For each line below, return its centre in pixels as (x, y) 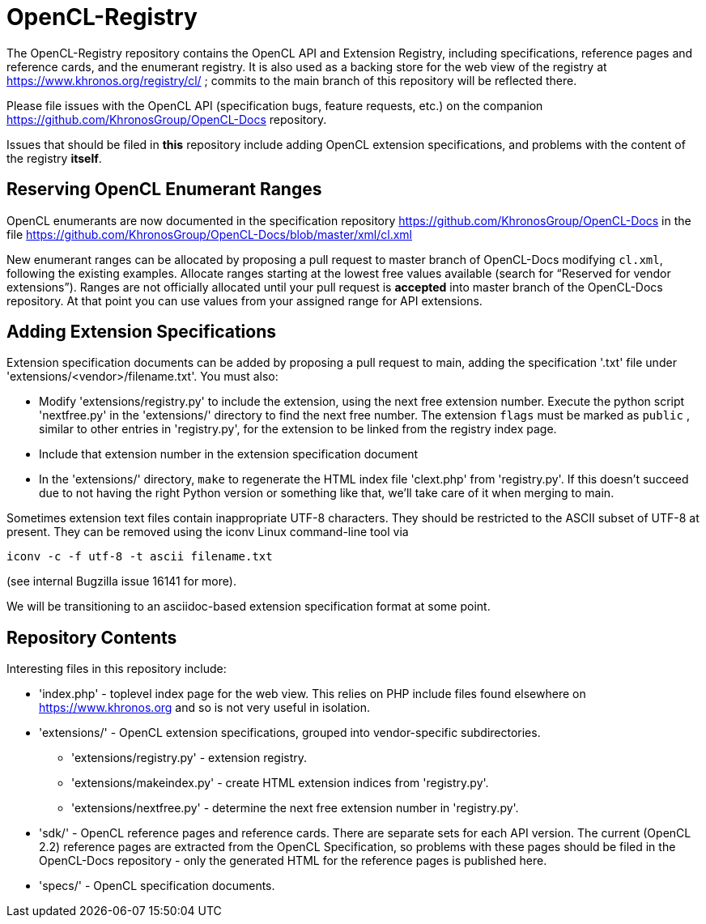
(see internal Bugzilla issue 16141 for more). (121, 581)
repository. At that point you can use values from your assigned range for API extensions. (245, 300)
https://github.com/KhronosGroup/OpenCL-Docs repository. (167, 119)
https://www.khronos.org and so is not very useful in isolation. (204, 708)
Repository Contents (92, 637)
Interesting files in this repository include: (117, 669)
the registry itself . (54, 158)
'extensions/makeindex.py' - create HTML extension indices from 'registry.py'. (280, 783)
